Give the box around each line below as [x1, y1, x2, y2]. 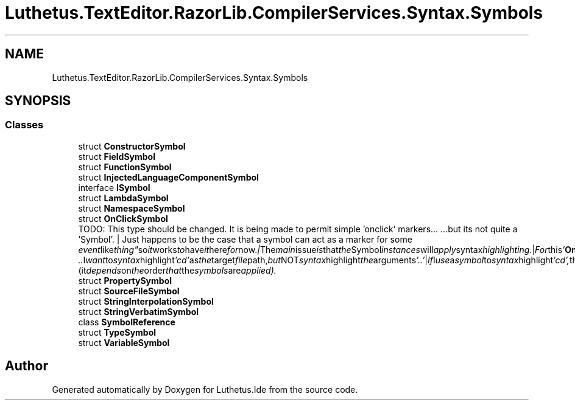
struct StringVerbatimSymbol [78, 306, 199, 317]
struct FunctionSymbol [78, 161, 172, 172]
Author [5, 358, 48, 374]
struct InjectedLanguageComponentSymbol [78, 171, 259, 182]
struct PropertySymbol [78, 275, 172, 286]
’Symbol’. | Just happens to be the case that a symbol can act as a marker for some [78, 234, 412, 244]
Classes [5, 119, 44, 131]
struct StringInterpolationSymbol [78, 296, 214, 306]
